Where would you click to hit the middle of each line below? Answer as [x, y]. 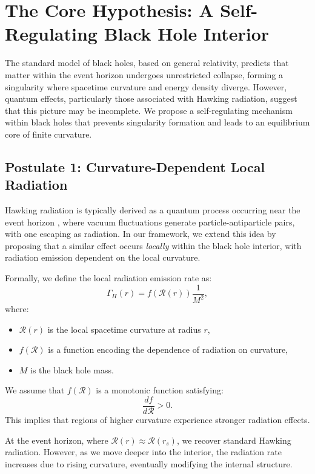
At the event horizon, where [57, 440]
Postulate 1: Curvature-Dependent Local [135, 166]
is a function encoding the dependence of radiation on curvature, [168, 349]
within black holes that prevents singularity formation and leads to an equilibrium [157, 122]
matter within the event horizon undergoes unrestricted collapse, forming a [144, 74]
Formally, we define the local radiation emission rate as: [108, 278]
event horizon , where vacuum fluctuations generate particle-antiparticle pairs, [150, 222]
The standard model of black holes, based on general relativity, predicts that [147, 63]
